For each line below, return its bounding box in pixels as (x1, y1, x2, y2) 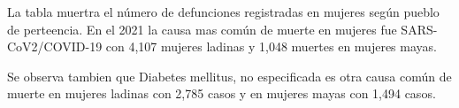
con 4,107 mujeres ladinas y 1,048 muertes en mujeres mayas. (105, 37, 437, 56)
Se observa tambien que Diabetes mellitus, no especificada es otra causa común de (7, 66, 452, 85)
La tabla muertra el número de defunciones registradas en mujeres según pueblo (7, 3, 440, 20)
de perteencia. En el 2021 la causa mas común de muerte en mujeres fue (7, 19, 397, 38)
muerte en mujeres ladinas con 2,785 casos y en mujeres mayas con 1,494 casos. (7, 84, 436, 103)
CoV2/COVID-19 (7, 37, 103, 56)
